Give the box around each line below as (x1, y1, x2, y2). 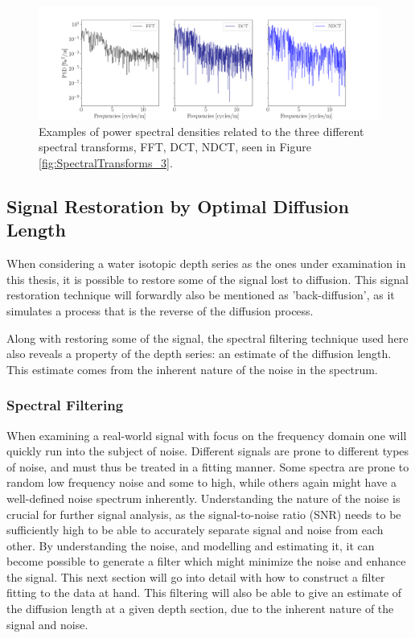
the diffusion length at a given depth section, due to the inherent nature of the (6, 600, 394, 617)
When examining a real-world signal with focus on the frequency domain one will (6, 426, 407, 443)
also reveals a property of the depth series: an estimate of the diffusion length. (6, 345, 392, 362)
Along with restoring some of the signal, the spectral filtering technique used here (6, 329, 409, 346)
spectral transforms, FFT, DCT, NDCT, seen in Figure (39, 138, 311, 155)
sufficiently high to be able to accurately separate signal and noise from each (6, 521, 384, 538)
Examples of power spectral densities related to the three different (39, 122, 364, 139)
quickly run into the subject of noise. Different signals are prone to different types (6, 442, 409, 459)
